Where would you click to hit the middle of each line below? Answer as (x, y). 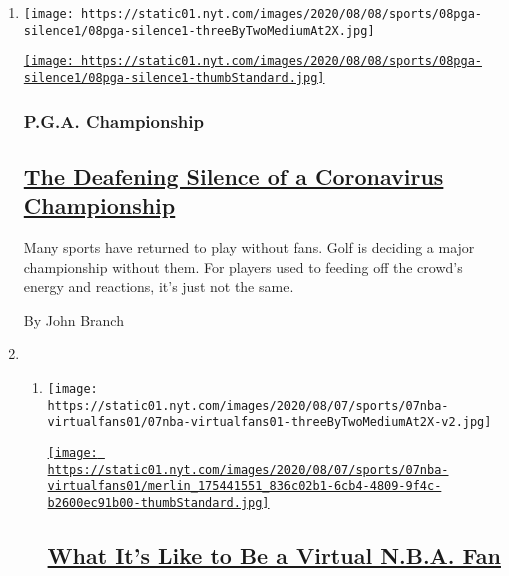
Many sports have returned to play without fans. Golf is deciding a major (249, 247)
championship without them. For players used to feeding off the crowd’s (243, 266)
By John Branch (73, 319)
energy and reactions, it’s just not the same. (158, 286)
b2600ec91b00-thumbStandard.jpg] (158, 502)
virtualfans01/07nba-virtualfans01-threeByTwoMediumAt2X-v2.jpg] (269, 422)
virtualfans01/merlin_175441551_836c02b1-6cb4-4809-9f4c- (244, 486)
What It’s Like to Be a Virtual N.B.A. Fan (274, 555)
